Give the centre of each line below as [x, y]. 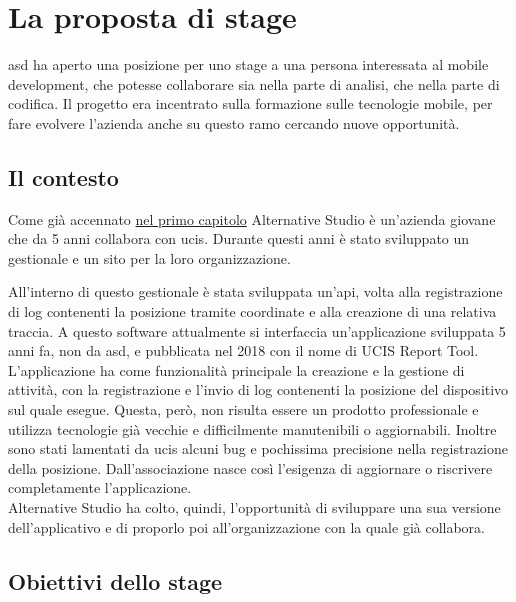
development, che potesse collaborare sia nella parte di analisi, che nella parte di [254, 83]
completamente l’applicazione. [100, 487]
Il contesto [63, 176]
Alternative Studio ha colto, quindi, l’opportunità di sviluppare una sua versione [254, 507]
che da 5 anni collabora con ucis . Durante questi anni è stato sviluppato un [239, 238]
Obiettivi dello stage [115, 580]
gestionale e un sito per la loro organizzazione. [149, 257]
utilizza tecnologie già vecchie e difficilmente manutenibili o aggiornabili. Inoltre [252, 428]
